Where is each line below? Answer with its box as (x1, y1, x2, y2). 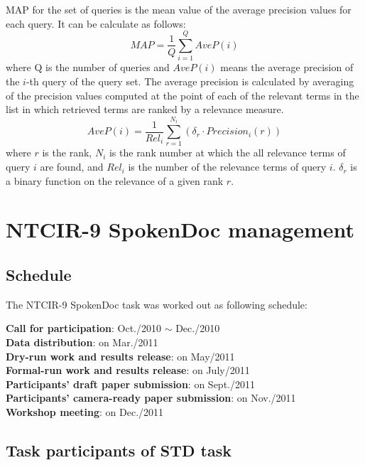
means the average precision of (220, 60, 354, 75)
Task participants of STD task (6, 439, 232, 461)
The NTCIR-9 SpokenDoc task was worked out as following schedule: (6, 296, 307, 311)
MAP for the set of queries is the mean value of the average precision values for (6, 2, 352, 16)
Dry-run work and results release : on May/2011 (6, 348, 235, 363)
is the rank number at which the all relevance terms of (109, 145, 346, 160)
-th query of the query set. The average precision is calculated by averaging (26, 73, 354, 88)
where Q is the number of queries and (6, 60, 170, 75)
